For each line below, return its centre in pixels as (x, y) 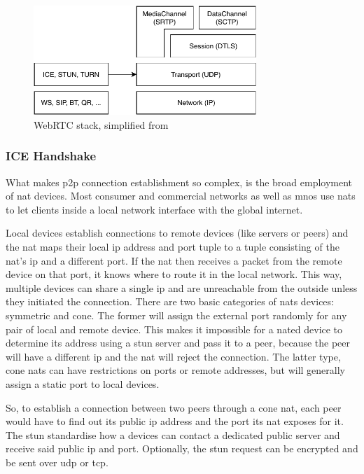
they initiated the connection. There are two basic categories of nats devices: (170, 301)
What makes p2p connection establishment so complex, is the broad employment (179, 182)
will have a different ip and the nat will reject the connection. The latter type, (173, 356)
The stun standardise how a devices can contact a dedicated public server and (173, 434)
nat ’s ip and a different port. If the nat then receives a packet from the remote (174, 260)
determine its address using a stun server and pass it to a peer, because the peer (178, 343)
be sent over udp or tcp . (57, 462)
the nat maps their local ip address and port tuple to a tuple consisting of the (173, 247)
